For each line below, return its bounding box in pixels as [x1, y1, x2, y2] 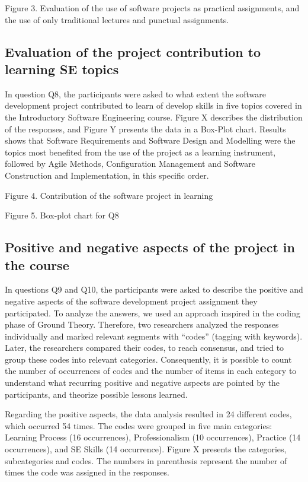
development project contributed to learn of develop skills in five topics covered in [5, 99, 302, 112]
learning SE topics [5, 59, 119, 78]
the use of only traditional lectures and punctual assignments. [5, 13, 229, 26]
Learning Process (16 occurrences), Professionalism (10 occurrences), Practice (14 [5, 431, 301, 443]
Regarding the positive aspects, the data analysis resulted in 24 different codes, [5, 408, 292, 420]
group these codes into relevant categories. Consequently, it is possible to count [5, 353, 292, 365]
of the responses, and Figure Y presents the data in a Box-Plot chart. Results [5, 122, 286, 135]
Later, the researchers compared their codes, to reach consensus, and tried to [5, 341, 284, 354]
